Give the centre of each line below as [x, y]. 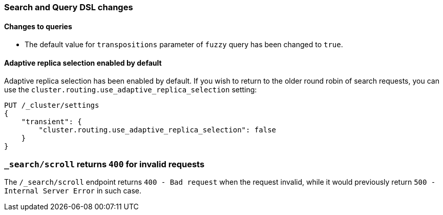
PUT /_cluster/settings [52, 105]
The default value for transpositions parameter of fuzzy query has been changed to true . [184, 45]
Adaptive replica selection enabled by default [83, 63]
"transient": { [51, 122]
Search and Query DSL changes [69, 7]
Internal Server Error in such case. [73, 191]
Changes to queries [38, 26]
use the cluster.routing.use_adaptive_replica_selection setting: [131, 90]
